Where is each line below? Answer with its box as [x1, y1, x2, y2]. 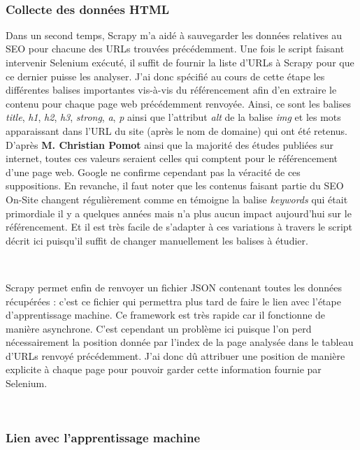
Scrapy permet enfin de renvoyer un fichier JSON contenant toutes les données [6, 280, 342, 294]
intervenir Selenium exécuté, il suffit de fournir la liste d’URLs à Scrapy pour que [6, 55, 354, 69]
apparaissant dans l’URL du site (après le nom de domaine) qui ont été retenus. [6, 123, 348, 138]
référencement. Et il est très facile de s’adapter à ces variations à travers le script [6, 219, 353, 234]
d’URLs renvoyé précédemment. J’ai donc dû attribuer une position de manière [6, 348, 345, 363]
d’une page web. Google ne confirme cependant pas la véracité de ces [6, 164, 301, 179]
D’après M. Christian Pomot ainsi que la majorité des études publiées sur [6, 137, 334, 152]
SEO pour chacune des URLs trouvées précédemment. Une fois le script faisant [6, 41, 345, 56]
